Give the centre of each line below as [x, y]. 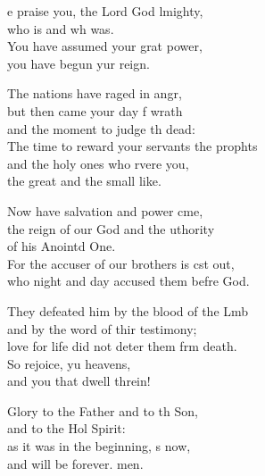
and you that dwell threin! [79, 381]
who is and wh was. [61, 28]
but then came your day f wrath [95, 110]
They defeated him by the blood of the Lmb [128, 310]
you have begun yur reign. [79, 63]
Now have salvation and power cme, [105, 210]
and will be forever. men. [75, 463]
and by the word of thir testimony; [102, 328]
